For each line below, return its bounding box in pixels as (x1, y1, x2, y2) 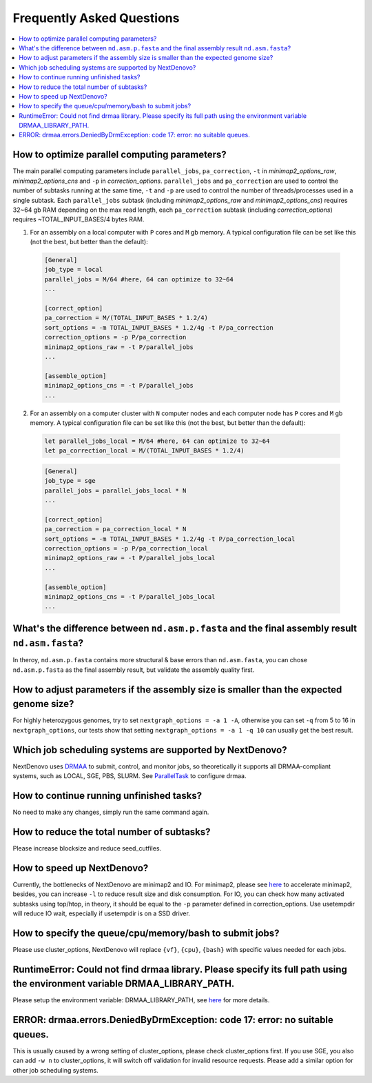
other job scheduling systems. (12, 1066, 99, 1074)
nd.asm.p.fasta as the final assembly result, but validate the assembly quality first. (12, 666, 255, 674)
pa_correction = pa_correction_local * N (44, 525, 187, 533)
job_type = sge (44, 477, 96, 485)
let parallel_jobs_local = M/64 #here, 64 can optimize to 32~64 (44, 437, 270, 445)
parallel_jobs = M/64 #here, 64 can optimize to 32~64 (44, 275, 234, 283)
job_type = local (44, 266, 103, 274)
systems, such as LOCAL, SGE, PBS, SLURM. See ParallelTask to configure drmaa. (12, 772, 247, 780)
